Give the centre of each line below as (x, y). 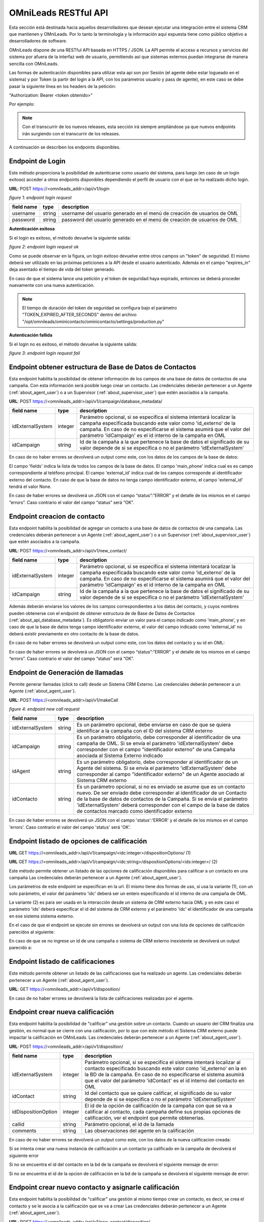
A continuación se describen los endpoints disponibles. (65, 147)
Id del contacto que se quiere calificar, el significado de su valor (158, 1093)
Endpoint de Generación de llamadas (66, 672)
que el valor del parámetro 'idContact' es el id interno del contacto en (165, 1080)
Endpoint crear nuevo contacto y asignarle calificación (94, 1188)
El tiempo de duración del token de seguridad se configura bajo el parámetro (99, 308)
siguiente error (24, 1156)
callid (18, 1124)
